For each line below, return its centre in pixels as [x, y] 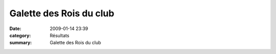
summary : [21, 43]
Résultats [60, 35]
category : [20, 35]
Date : [15, 29]
